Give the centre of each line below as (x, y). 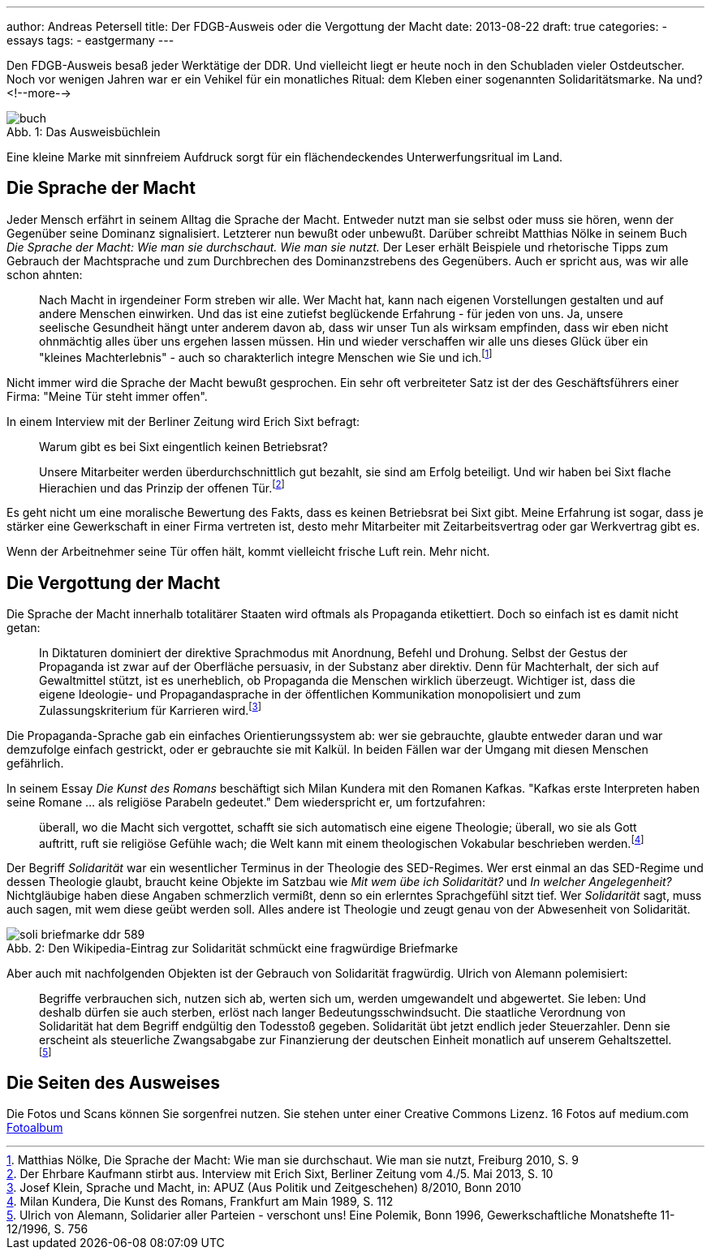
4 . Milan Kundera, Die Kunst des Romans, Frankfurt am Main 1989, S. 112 (200, 1202)
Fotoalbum (35, 1128)
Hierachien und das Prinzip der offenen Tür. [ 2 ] (162, 486)
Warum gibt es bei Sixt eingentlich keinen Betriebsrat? (183, 446)
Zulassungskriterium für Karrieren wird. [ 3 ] (151, 709)
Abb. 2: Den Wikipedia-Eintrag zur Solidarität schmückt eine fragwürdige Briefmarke (233, 948)
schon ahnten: (45, 274)
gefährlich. (35, 763)
